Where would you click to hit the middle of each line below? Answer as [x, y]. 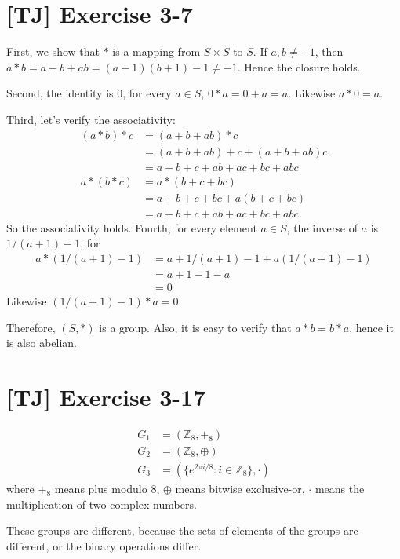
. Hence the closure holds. [299, 66]
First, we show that [53, 51]
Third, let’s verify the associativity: [91, 119]
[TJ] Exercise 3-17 [106, 396]
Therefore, [31, 327]
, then [329, 51]
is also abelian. [42, 343]
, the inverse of [322, 227]
